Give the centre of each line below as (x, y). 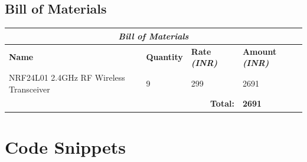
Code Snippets (66, 146)
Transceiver (30, 89)
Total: (222, 103)
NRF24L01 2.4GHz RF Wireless (67, 77)
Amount (259, 51)
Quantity (164, 57)
